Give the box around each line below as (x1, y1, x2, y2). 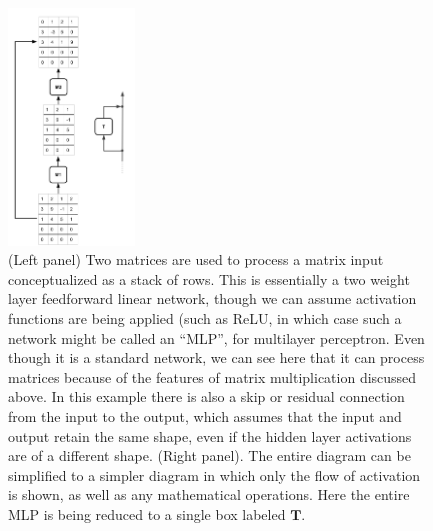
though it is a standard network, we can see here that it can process (8, 347, 425, 368)
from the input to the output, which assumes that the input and (8, 405, 402, 426)
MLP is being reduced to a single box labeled (8, 503, 286, 524)
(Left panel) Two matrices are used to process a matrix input (8, 249, 384, 270)
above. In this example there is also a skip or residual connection (8, 386, 405, 407)
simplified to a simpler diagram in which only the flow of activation (8, 464, 421, 485)
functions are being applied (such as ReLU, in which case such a (8, 307, 402, 328)
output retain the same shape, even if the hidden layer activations (8, 425, 412, 446)
